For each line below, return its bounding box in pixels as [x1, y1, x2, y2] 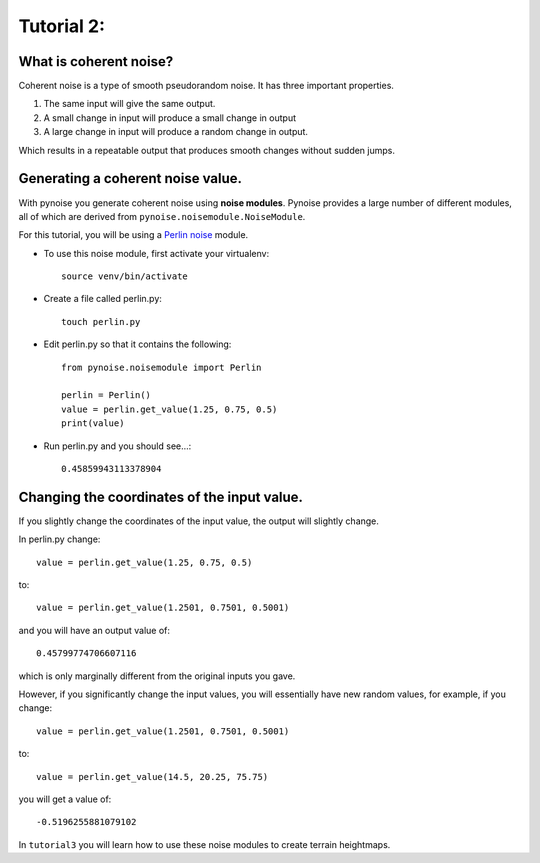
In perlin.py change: [18, 533, 101, 545]
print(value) [61, 418, 125, 429]
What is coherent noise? [18, 53, 174, 70]
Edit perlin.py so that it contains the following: [43, 338, 232, 350]
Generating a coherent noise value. [18, 170, 243, 187]
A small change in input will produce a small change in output [43, 111, 297, 124]
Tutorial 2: [18, 15, 105, 37]
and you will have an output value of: [18, 624, 170, 636]
